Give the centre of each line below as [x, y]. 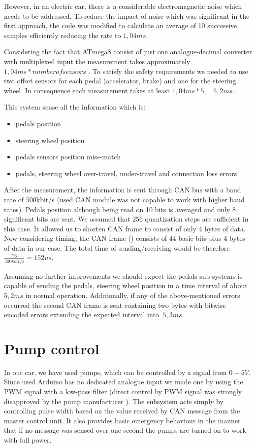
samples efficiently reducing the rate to [63, 35]
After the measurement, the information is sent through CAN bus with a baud [123, 190]
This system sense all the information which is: [75, 107]
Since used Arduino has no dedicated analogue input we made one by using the [124, 382]
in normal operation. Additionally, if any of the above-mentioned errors [133, 295]
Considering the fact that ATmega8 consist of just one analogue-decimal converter [128, 52]
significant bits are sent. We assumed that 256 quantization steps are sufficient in [126, 219]
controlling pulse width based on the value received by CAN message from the [122, 411]
